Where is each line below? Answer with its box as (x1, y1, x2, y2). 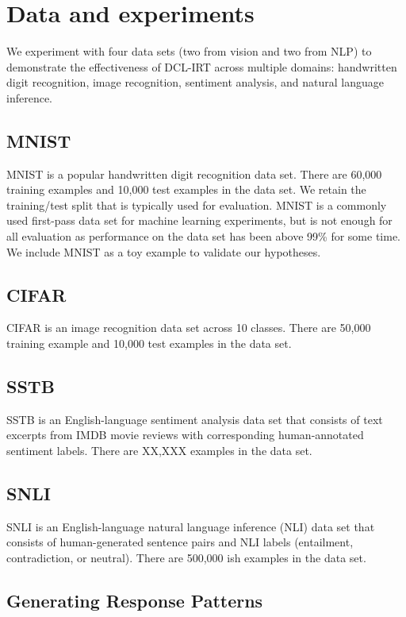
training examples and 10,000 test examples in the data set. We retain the (6, 181, 366, 198)
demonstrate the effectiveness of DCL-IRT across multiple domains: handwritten (6, 58, 397, 75)
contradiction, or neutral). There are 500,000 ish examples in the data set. (6, 550, 366, 566)
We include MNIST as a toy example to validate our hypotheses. (6, 243, 321, 260)
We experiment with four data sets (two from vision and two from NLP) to (6, 43, 372, 60)
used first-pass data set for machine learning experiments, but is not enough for (6, 212, 393, 229)
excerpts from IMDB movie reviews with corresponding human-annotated (6, 426, 364, 443)
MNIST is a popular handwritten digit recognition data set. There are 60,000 (6, 165, 382, 182)
